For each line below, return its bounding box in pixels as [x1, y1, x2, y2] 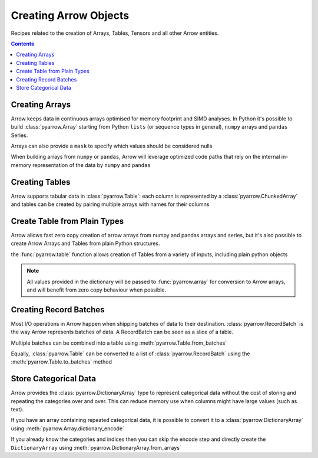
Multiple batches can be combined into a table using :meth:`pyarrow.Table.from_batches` [11, 339, 227, 346]
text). [11, 406, 24, 413]
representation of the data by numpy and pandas [32, 161, 151, 168]
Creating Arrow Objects [11, 9, 130, 22]
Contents [11, 40, 35, 47]
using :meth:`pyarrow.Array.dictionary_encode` [11, 425, 125, 432]
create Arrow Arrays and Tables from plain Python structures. [11, 240, 160, 247]
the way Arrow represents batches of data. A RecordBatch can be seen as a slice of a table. [11, 328, 234, 336]
